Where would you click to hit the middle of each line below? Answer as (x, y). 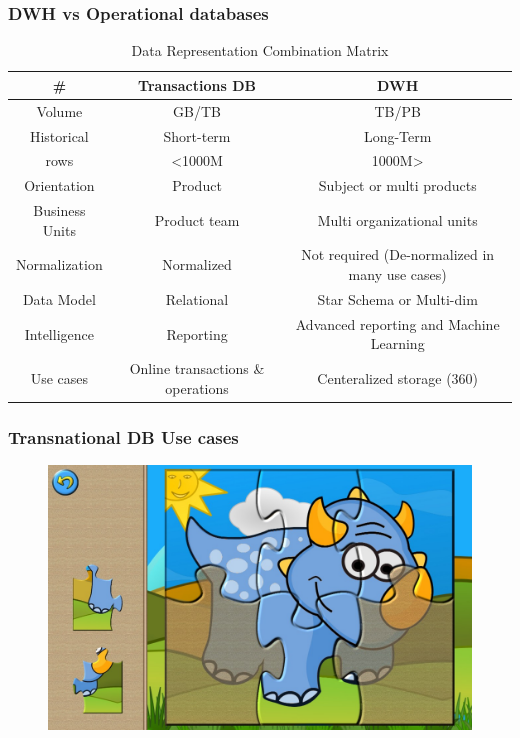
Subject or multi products (397, 185)
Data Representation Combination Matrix (260, 50)
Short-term (197, 135)
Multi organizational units (397, 219)
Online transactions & (197, 368)
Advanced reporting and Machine (397, 323)
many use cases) (397, 274)
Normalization (59, 264)
